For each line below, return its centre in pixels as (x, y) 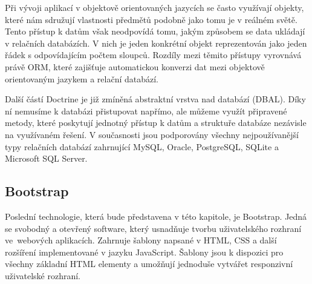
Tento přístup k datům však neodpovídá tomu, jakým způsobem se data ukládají (155, 31)
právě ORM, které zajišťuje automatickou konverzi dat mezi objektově (135, 66)
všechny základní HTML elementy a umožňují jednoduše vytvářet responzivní (149, 264)
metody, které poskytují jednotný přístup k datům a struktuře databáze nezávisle (156, 123)
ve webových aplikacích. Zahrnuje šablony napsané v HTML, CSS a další (141, 240)
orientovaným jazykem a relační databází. (82, 78)
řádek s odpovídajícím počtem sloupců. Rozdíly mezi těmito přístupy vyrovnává (153, 55)
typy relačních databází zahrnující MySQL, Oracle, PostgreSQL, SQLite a (142, 146)
